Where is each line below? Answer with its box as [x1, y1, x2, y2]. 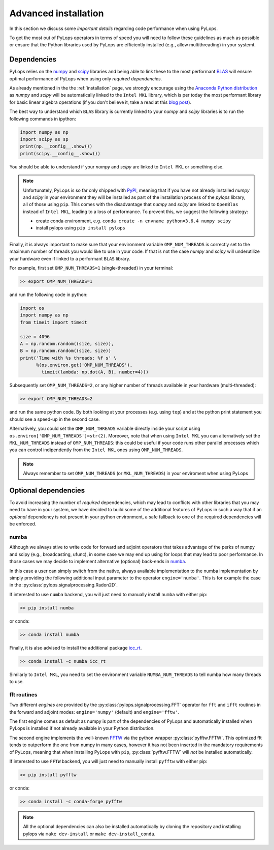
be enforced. [9, 521, 37, 527]
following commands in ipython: [9, 115, 76, 122]
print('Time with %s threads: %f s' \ [20, 355, 117, 361]
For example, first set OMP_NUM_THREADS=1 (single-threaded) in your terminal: [9, 265, 174, 271]
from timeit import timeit [20, 319, 87, 325]
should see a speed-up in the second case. [9, 416, 100, 422]
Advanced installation [9, 8, 104, 19]
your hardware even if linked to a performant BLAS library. [9, 255, 130, 261]
